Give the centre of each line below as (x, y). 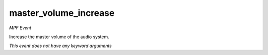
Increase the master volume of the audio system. (59, 37)
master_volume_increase (62, 13)
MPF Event (20, 28)
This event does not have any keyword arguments (60, 46)
